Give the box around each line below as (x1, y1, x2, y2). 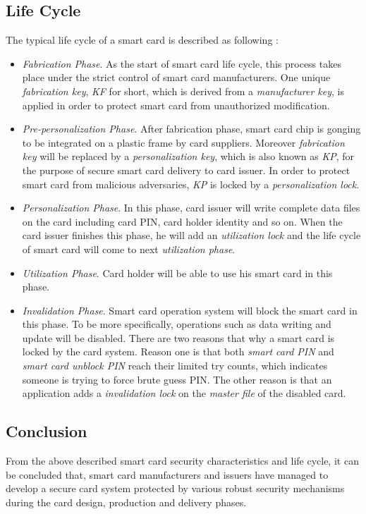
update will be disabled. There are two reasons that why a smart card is (22, 330, 335, 345)
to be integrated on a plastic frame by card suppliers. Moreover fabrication (22, 135, 345, 149)
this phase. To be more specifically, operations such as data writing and (22, 317, 331, 331)
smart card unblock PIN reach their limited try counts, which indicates (22, 358, 328, 373)
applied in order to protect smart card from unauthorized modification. (22, 97, 330, 112)
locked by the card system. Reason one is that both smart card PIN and (22, 344, 334, 359)
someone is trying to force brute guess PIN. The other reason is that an (22, 372, 332, 386)
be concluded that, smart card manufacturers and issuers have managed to (6, 467, 329, 482)
